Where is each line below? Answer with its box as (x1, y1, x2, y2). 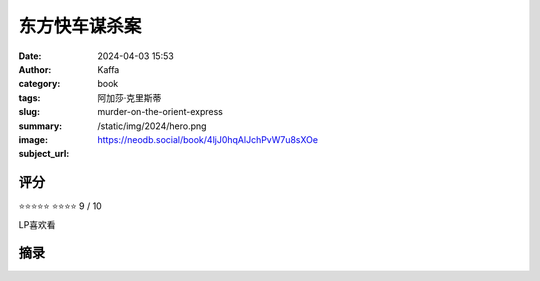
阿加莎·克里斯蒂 (97, 91, 162, 104)
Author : (18, 63, 52, 75)
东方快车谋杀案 (18, 15, 142, 37)
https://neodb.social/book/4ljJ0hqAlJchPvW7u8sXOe (97, 133, 319, 145)
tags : (18, 91, 41, 104)
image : (18, 133, 49, 145)
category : (18, 78, 61, 90)
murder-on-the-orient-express (97, 106, 224, 118)
